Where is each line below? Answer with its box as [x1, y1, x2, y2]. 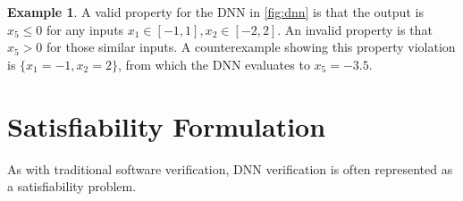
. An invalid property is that [277, 20, 433, 38]
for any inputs [46, 20, 124, 38]
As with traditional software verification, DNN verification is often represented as [7, 159, 453, 178]
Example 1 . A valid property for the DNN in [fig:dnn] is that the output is [7, 3, 424, 21]
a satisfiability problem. [7, 177, 137, 196]
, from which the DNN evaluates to [117, 54, 310, 73]
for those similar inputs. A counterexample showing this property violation [46, 38, 456, 56]
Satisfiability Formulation [7, 107, 326, 144]
